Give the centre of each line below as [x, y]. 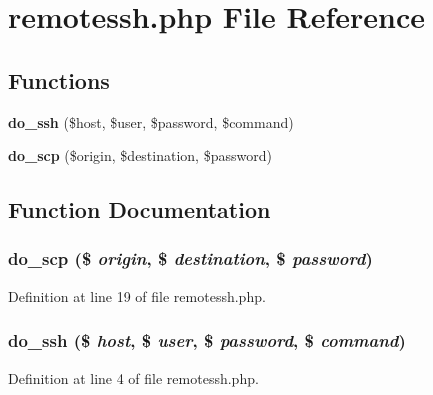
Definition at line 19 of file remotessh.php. [137, 295]
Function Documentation [139, 209]
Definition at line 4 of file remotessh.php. [133, 377]
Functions [59, 79]
